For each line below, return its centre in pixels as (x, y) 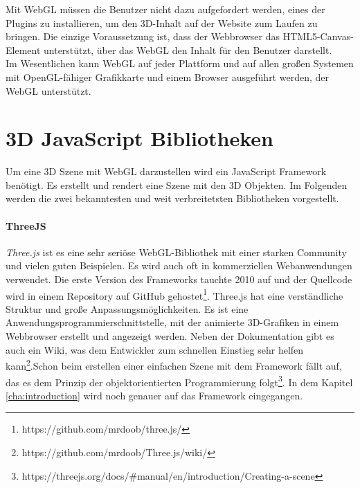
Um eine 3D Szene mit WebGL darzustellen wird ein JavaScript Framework (166, 171)
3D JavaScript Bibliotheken (139, 138)
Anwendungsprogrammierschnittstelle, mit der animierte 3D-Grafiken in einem (172, 322)
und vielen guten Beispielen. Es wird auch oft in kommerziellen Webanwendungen (179, 265)
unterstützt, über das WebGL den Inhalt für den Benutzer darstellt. (188, 49)
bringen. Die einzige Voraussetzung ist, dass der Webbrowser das (143, 36)
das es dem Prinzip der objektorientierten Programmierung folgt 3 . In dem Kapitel (179, 381)
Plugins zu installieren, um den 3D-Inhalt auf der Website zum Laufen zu (162, 22)
